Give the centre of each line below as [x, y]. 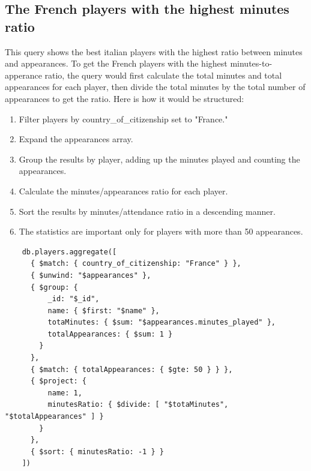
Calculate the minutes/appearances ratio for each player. [123, 190]
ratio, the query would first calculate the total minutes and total [163, 75]
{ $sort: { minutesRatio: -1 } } [97, 451]
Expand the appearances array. [76, 139]
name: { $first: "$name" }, [104, 310]
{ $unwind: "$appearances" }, [91, 275]
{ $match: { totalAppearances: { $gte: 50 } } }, [131, 369]
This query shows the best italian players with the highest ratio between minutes [154, 51]
